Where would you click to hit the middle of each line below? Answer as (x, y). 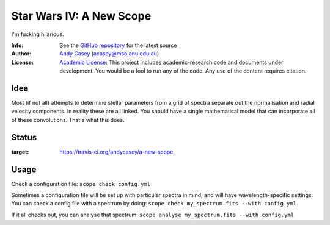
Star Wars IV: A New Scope (81, 16)
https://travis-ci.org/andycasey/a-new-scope (116, 152)
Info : (17, 45)
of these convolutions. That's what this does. (68, 120)
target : (20, 152)
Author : (21, 54)
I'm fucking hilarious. (38, 34)
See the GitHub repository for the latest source (118, 45)
